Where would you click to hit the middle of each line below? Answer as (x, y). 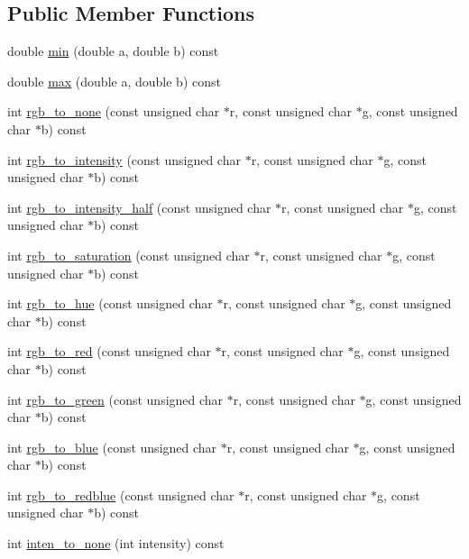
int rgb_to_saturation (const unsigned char (129, 255)
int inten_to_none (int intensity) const (116, 543)
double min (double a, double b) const (113, 51)
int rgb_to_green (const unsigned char (115, 399)
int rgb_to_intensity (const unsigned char (124, 159)
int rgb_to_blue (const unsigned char (112, 447)
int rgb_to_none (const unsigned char (114, 111)
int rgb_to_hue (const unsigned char (110, 303)
